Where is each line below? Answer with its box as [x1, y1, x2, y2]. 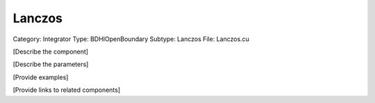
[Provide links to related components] [12, 86, 121, 94]
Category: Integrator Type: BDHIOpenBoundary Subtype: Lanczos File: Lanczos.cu [12, 35, 250, 43]
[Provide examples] [12, 73, 69, 81]
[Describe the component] [12, 47, 89, 56]
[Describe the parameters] [12, 60, 89, 69]
